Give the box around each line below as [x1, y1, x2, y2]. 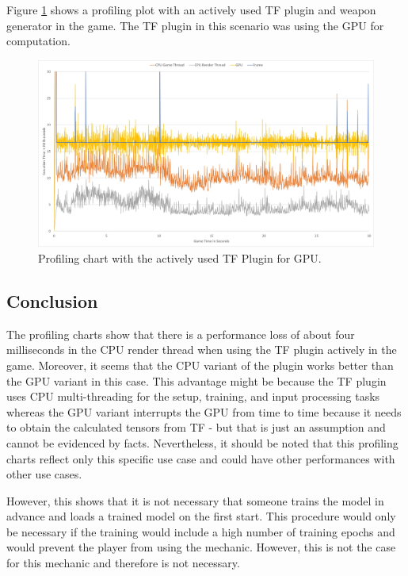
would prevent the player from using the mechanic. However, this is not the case [6, 539, 396, 555]
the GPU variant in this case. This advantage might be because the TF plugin [6, 372, 387, 389]
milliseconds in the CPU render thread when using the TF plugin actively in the [6, 341, 397, 358]
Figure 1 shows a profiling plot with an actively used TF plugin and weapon [6, 2, 376, 17]
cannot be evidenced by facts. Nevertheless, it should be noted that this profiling [6, 434, 398, 451]
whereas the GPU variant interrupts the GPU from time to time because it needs [6, 403, 402, 420]
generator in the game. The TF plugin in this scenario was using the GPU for [6, 17, 384, 33]
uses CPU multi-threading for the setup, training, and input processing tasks [6, 388, 380, 405]
